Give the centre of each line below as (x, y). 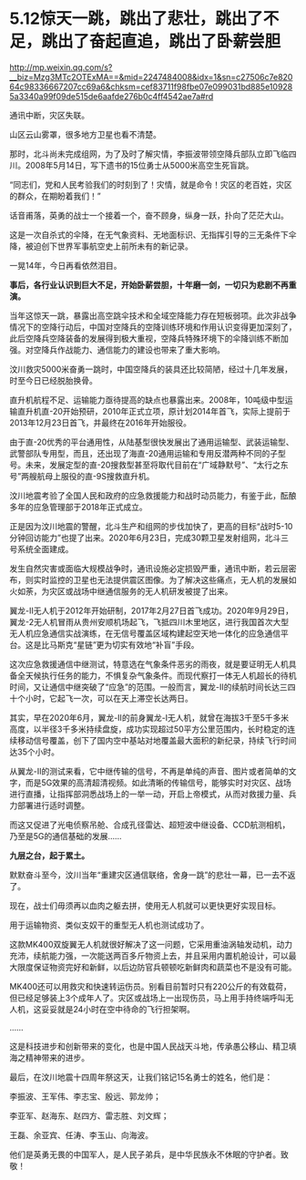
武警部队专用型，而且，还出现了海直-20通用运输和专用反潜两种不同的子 (144, 453)
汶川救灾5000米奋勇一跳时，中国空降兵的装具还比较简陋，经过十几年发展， (151, 369)
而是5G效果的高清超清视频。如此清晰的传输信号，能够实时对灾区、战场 (158, 782)
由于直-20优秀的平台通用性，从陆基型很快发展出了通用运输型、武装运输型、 (152, 442)
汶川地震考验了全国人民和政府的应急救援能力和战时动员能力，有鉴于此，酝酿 (153, 495)
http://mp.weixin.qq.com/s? (61, 67)
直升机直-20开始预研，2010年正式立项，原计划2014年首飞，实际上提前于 (154, 411)
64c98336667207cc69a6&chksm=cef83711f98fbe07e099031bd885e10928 (151, 87)
